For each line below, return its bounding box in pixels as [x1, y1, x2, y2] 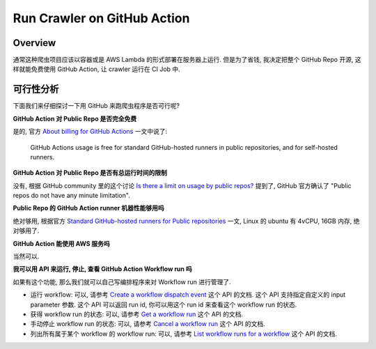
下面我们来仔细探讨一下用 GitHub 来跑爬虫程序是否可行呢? [13, 102, 180, 110]
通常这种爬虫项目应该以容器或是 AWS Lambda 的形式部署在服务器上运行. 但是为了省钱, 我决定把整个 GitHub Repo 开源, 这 [13, 56, 361, 64]
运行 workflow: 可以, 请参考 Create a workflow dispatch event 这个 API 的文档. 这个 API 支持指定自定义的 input [30, 290, 346, 299]
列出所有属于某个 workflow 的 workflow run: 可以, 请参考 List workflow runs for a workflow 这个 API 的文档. [30, 329, 337, 338]
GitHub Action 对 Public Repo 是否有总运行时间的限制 [13, 169, 167, 177]
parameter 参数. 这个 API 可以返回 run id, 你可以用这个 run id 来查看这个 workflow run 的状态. [30, 300, 297, 309]
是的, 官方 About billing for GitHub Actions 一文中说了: [13, 127, 167, 136]
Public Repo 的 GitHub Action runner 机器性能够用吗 [13, 204, 165, 212]
